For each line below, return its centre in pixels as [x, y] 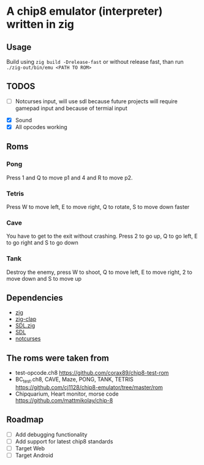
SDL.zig [25, 326]
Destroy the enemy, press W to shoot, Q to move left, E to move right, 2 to [100, 272]
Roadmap [25, 420]
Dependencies [35, 298]
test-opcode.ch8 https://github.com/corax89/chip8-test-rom [92, 373]
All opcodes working [41, 127]
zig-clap [26, 319]
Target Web [30, 448]
